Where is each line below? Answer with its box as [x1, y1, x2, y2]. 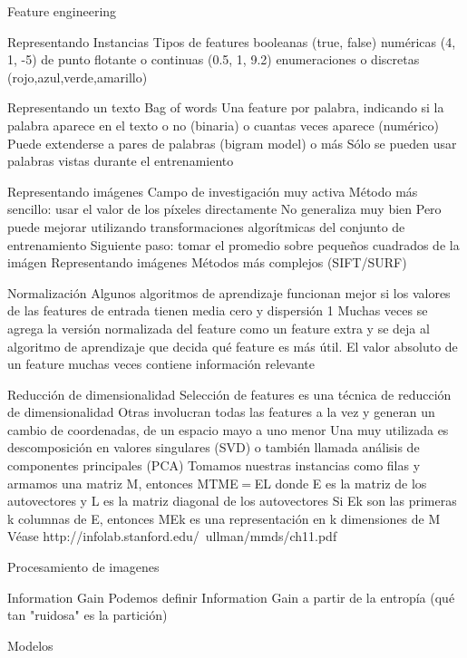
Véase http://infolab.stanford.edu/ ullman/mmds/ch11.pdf [7, 527, 337, 546]
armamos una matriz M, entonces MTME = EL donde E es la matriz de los [7, 473, 427, 492]
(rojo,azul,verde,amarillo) [7, 67, 148, 86]
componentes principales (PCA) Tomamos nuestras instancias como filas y [7, 456, 421, 475]
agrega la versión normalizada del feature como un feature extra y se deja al [7, 318, 430, 337]
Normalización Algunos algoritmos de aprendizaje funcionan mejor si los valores [7, 283, 451, 302]
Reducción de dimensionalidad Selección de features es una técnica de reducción [7, 384, 452, 403]
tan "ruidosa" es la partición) [7, 605, 168, 624]
